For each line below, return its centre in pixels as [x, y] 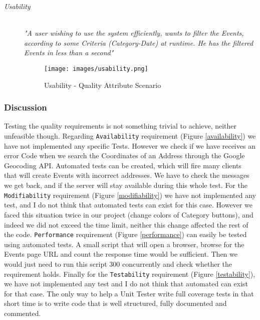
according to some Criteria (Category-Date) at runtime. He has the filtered [139, 42]
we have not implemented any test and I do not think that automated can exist [126, 284]
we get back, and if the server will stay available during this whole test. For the [126, 185]
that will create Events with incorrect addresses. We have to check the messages [127, 175]
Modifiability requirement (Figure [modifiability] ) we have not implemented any [130, 195]
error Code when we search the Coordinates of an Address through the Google [124, 155]
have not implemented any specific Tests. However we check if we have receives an [130, 145]
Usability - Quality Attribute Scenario [103, 85]
